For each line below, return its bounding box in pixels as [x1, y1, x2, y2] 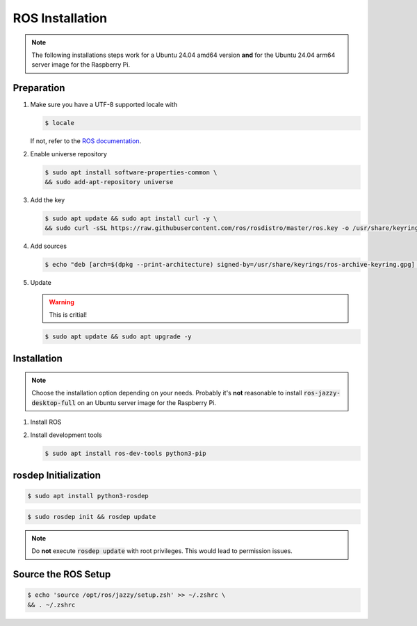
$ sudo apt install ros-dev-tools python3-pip [44, 449, 206, 457]
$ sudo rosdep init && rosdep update [27, 513, 156, 520]
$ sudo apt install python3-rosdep [27, 492, 149, 500]
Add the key [30, 195, 65, 204]
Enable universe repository [30, 149, 108, 158]
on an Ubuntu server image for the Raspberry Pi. [77, 398, 217, 406]
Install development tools [30, 431, 102, 439]
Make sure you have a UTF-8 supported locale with [30, 101, 177, 109]
